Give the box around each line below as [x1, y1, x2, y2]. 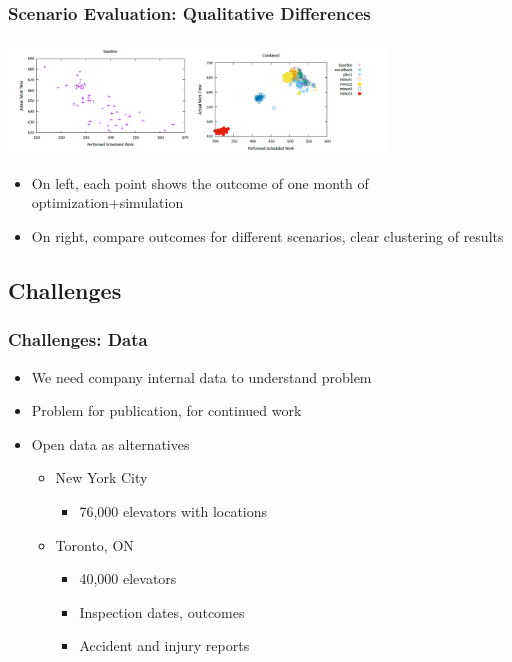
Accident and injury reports [79, 635, 250, 656]
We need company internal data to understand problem [31, 366, 372, 387]
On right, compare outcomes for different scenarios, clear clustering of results [31, 226, 504, 247]
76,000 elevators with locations [79, 501, 268, 521]
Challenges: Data [8, 327, 148, 352]
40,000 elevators [79, 568, 177, 589]
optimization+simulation [31, 192, 184, 213]
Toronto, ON [55, 534, 134, 555]
